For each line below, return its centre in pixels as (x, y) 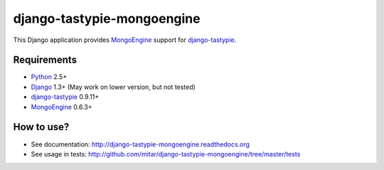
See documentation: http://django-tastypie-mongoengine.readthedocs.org (140, 144)
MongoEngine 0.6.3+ (62, 107)
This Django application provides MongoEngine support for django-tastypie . (125, 40)
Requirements (45, 60)
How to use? (41, 127)
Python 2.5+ (49, 77)
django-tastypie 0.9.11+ (65, 97)
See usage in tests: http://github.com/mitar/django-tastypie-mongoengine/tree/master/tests (166, 154)
